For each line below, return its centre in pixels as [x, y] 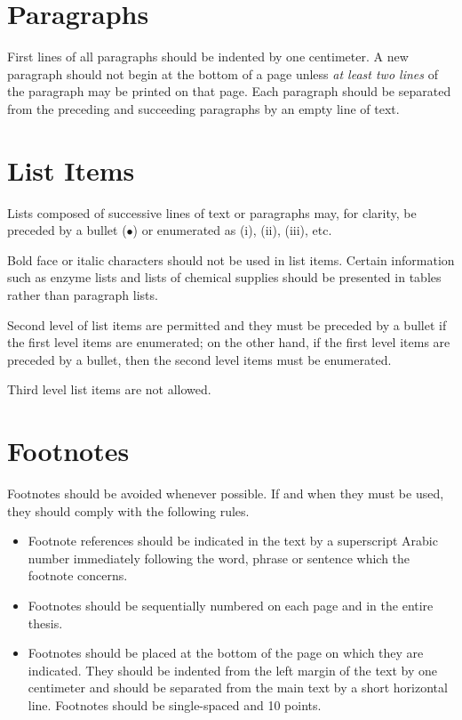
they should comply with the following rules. [128, 510]
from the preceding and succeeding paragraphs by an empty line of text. [203, 108]
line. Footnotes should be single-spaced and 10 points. [175, 705]
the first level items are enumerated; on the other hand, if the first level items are [229, 342]
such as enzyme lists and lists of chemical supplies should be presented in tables [224, 277]
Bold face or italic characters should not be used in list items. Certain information [231, 259]
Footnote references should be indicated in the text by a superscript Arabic [233, 541]
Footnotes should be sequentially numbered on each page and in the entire [231, 606]
